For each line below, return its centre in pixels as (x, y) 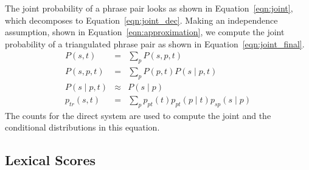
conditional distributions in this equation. (82, 127)
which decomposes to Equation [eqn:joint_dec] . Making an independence (141, 20)
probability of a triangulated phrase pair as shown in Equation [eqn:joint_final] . (155, 43)
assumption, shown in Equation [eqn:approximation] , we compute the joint (145, 32)
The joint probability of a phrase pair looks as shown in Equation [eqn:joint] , (149, 8)
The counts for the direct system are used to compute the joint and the (138, 115)
